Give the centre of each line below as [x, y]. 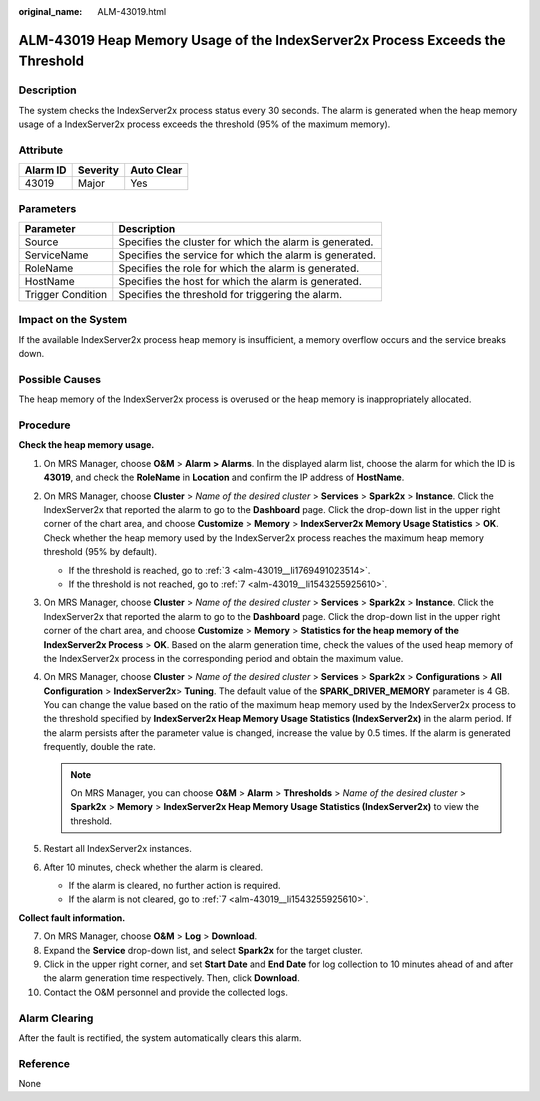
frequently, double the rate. [99, 747]
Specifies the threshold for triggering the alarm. [230, 295]
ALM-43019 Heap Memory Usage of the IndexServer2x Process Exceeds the [262, 40]
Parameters [47, 208]
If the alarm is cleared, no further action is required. [174, 885]
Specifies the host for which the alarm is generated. [240, 282]
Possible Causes [60, 379]
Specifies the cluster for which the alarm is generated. [246, 242]
